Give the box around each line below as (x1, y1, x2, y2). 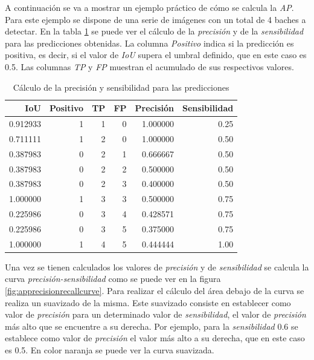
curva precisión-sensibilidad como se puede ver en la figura (5, 272, 221, 285)
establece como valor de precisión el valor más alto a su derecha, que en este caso (5, 332, 305, 344)
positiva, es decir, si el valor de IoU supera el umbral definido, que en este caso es (5, 48, 307, 61)
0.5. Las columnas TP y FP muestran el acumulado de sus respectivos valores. (5, 60, 294, 73)
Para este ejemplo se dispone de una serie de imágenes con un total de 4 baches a (5, 13, 306, 25)
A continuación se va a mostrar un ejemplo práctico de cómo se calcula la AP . (5, 1, 294, 13)
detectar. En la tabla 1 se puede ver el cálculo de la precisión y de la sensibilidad (5, 25, 304, 38)
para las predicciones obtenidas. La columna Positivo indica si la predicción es (5, 36, 294, 49)
